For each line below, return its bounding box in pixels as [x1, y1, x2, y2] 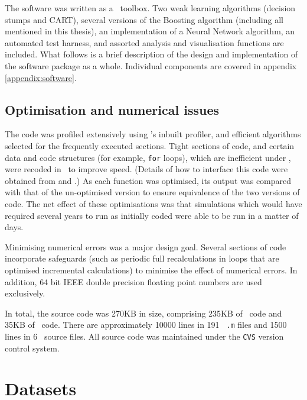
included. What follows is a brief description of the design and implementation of [5, 48, 298, 60]
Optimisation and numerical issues [5, 100, 219, 118]
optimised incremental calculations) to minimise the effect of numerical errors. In [5, 263, 298, 276]
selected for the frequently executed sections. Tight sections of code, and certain [5, 139, 295, 151]
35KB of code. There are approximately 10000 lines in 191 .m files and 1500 [5, 318, 287, 331]
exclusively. [5, 287, 45, 299]
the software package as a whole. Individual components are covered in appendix [5, 59, 297, 72]
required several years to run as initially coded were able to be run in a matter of [5, 209, 299, 221]
